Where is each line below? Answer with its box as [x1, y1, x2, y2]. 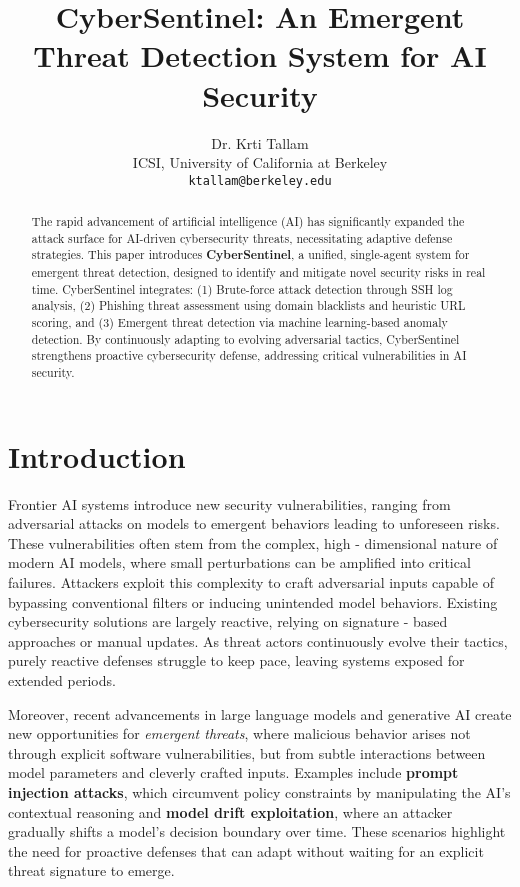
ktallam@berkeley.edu [188, 173, 332, 188]
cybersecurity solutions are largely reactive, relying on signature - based [8, 611, 448, 632]
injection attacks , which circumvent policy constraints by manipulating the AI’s [8, 781, 511, 802]
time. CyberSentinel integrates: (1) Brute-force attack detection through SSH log [31, 280, 453, 297]
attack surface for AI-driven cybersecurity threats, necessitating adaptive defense [31, 229, 453, 246]
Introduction [8, 435, 186, 476]
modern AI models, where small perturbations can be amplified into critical [8, 552, 471, 573]
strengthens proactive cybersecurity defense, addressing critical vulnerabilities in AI [31, 347, 467, 364]
